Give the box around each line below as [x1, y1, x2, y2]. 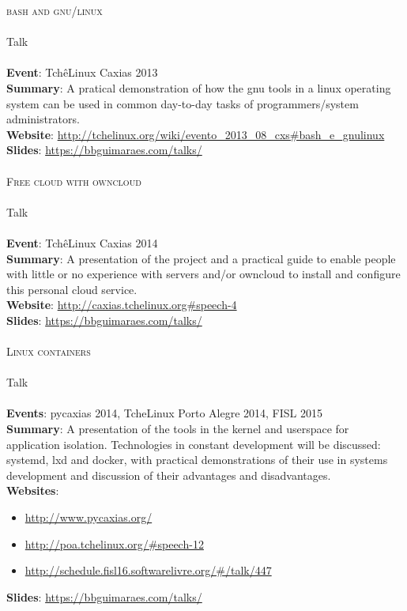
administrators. [6, 111, 80, 127]
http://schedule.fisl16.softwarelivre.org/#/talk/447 [24, 562, 272, 579]
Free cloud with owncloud [6, 172, 141, 189]
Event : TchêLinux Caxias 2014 [6, 234, 158, 251]
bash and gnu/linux [6, 2, 103, 18]
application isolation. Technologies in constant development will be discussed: [6, 436, 381, 452]
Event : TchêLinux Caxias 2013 [6, 64, 158, 81]
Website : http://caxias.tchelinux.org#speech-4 [6, 296, 237, 313]
